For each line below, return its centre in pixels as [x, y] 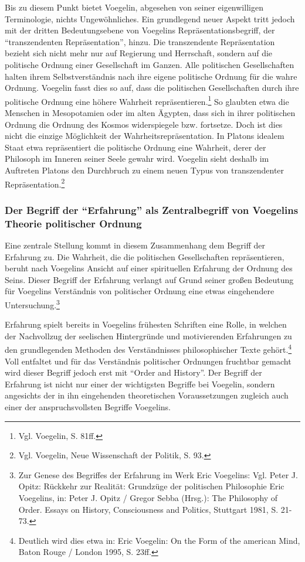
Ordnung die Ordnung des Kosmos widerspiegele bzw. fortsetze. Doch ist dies [144, 124]
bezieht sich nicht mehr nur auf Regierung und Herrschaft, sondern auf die [139, 53]
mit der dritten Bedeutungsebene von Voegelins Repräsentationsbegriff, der [140, 30]
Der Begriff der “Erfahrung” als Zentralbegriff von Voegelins [152, 210]
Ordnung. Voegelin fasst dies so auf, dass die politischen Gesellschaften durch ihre [152, 88]
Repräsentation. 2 [35, 183]
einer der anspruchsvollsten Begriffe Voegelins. [88, 406]
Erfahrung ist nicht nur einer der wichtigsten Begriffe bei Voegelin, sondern [140, 384]
